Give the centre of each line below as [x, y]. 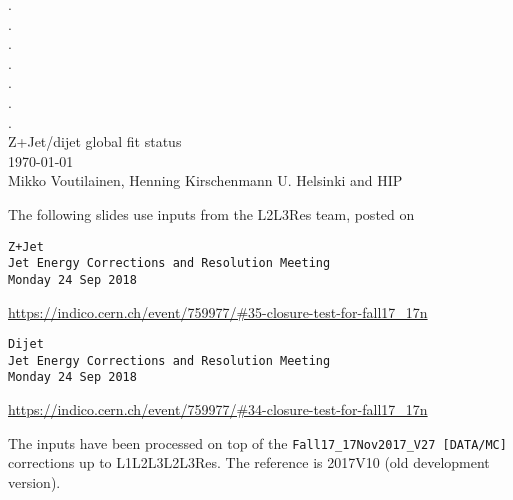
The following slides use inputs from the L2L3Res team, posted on [211, 213]
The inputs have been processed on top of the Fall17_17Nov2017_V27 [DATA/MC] [257, 442]
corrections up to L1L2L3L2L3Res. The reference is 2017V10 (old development [249, 462]
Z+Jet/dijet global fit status [95, 141]
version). [34, 481]
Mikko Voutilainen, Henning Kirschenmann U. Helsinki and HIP [205, 180]
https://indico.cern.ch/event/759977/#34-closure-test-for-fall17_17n [218, 409]
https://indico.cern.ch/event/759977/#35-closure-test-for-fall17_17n [218, 311]
